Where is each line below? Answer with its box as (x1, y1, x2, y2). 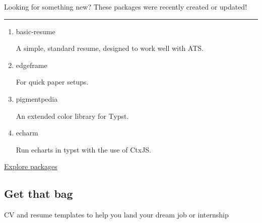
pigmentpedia (16, 93, 58, 104)
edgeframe (16, 59, 47, 70)
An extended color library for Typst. (16, 110, 129, 121)
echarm (16, 127, 38, 138)
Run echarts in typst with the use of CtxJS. (16, 144, 152, 155)
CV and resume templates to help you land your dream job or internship (4, 209, 229, 220)
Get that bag (4, 186, 73, 201)
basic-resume (16, 26, 55, 36)
